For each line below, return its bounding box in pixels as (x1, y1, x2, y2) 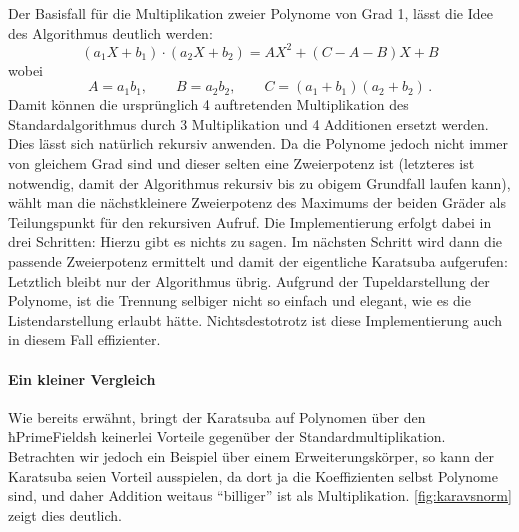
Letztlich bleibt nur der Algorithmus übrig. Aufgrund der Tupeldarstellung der (8, 270, 490, 291)
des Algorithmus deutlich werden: (8, 22, 213, 43)
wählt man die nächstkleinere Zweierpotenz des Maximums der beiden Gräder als (8, 192, 506, 213)
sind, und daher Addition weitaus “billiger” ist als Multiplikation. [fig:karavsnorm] (8, 485, 512, 506)
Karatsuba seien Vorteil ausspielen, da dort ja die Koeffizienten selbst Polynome (8, 465, 498, 486)
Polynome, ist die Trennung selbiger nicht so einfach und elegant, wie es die (8, 290, 471, 311)
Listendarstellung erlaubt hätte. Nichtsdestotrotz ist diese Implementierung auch (8, 309, 502, 330)
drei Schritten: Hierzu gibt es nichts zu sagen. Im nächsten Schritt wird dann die (8, 231, 503, 252)
